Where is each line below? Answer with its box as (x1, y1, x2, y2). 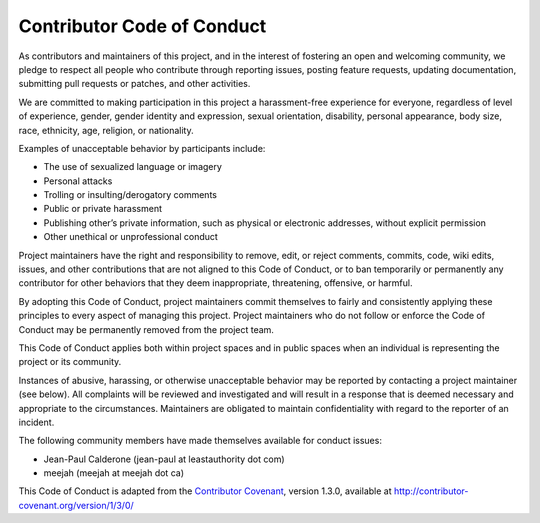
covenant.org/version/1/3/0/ (18, 499, 134, 511)
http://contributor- (393, 485, 469, 497)
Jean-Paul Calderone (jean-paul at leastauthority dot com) (43, 453, 285, 465)
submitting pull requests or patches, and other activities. (18, 78, 251, 90)
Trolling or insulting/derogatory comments (43, 189, 217, 201)
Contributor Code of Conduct (18, 15, 267, 37)
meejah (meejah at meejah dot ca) (43, 467, 185, 479)
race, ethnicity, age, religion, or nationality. (18, 124, 194, 136)
